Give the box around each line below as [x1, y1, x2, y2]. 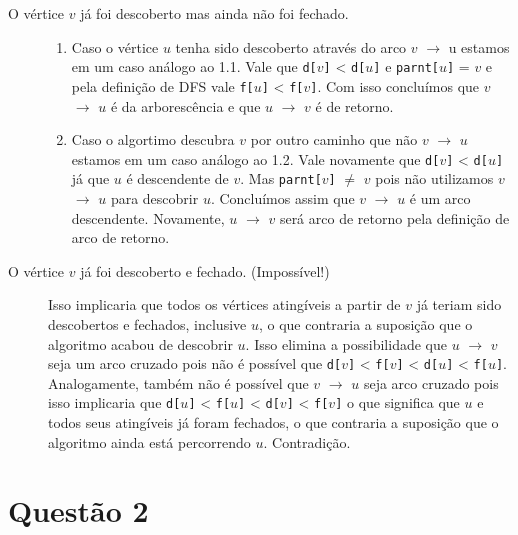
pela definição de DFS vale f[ [71, 75, 254, 96]
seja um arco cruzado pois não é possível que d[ [48, 353, 342, 374]
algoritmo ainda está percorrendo [48, 431, 251, 452]
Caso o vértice [71, 36, 159, 57]
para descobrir [110, 188, 199, 208]
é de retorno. [315, 95, 394, 116]
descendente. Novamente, [71, 207, 225, 228]
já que [71, 168, 110, 189]
